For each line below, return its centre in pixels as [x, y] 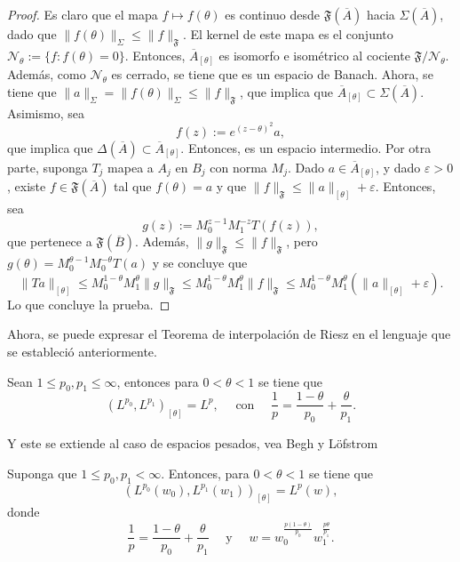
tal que [133, 186]
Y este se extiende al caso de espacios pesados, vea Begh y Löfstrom [193, 443]
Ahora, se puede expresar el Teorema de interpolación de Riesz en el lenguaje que [229, 334]
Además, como [47, 74]
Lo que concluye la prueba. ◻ [89, 304]
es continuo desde [273, 14]
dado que [32, 34]
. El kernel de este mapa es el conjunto [288, 34]
